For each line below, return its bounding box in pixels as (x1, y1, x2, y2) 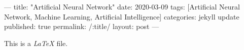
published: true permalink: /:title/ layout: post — (4, 21, 159, 31)
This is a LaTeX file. (4, 37, 68, 48)
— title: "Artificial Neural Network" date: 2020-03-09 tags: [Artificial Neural (4, 1, 240, 11)
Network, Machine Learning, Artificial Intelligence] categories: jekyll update (4, 11, 239, 21)
